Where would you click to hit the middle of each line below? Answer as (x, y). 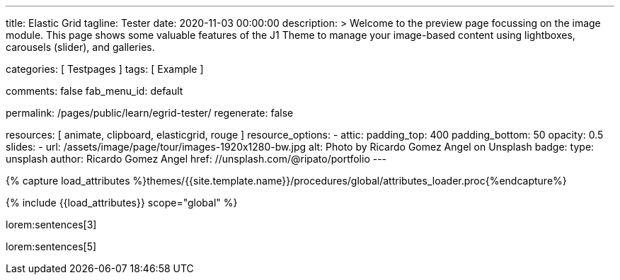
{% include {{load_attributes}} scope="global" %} (122, 203)
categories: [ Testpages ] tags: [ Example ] (105, 69)
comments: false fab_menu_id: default (94, 91)
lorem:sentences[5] (51, 246)
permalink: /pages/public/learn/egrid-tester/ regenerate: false (150, 113)
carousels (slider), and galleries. (80, 47)
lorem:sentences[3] (51, 224)
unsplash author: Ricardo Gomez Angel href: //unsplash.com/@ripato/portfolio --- (196, 159)
